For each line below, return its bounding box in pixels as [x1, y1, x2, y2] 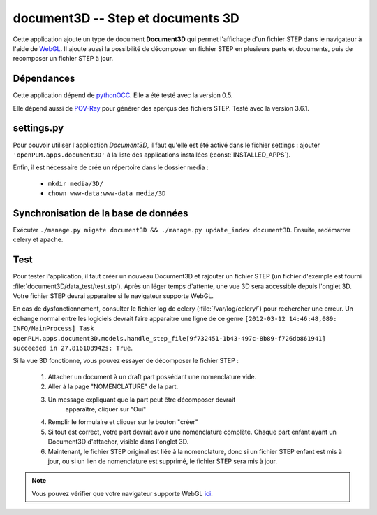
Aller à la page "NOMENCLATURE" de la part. [47, 382, 178, 391]
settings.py [13, 122, 64, 134]
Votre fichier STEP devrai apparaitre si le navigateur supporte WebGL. [13, 292, 214, 300]
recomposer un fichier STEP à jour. [13, 55, 114, 63]
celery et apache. [13, 235, 64, 244]
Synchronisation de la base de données [13, 207, 188, 219]
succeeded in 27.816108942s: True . [13, 344, 133, 353]
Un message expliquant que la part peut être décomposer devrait [47, 395, 236, 404]
